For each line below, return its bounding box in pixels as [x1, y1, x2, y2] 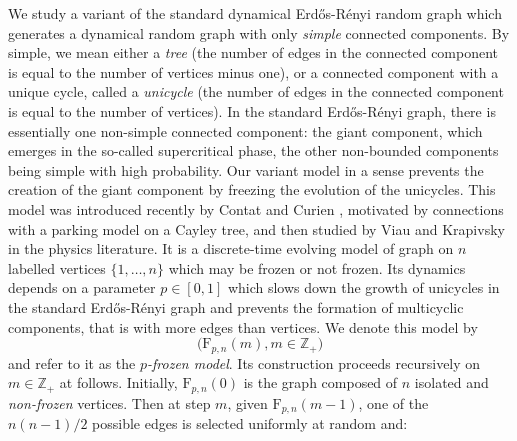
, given [227, 392, 268, 413]
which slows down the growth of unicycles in [227, 277, 500, 298]
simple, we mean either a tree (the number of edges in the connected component [8, 42, 499, 63]
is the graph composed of [243, 372, 398, 393]
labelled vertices [8, 257, 106, 278]
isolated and [414, 372, 489, 393]
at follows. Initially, [59, 372, 178, 393]
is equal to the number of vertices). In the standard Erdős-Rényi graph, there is [8, 100, 496, 121]
